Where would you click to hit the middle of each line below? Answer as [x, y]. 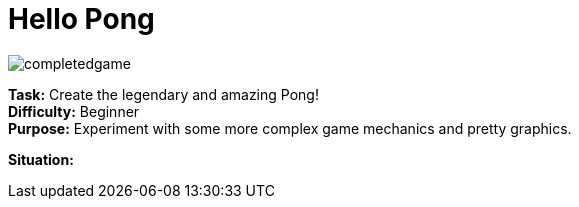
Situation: [41, 159]
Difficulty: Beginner [74, 111]
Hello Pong [81, 19]
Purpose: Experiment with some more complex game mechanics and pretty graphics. [290, 128]
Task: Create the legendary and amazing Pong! [163, 94]
